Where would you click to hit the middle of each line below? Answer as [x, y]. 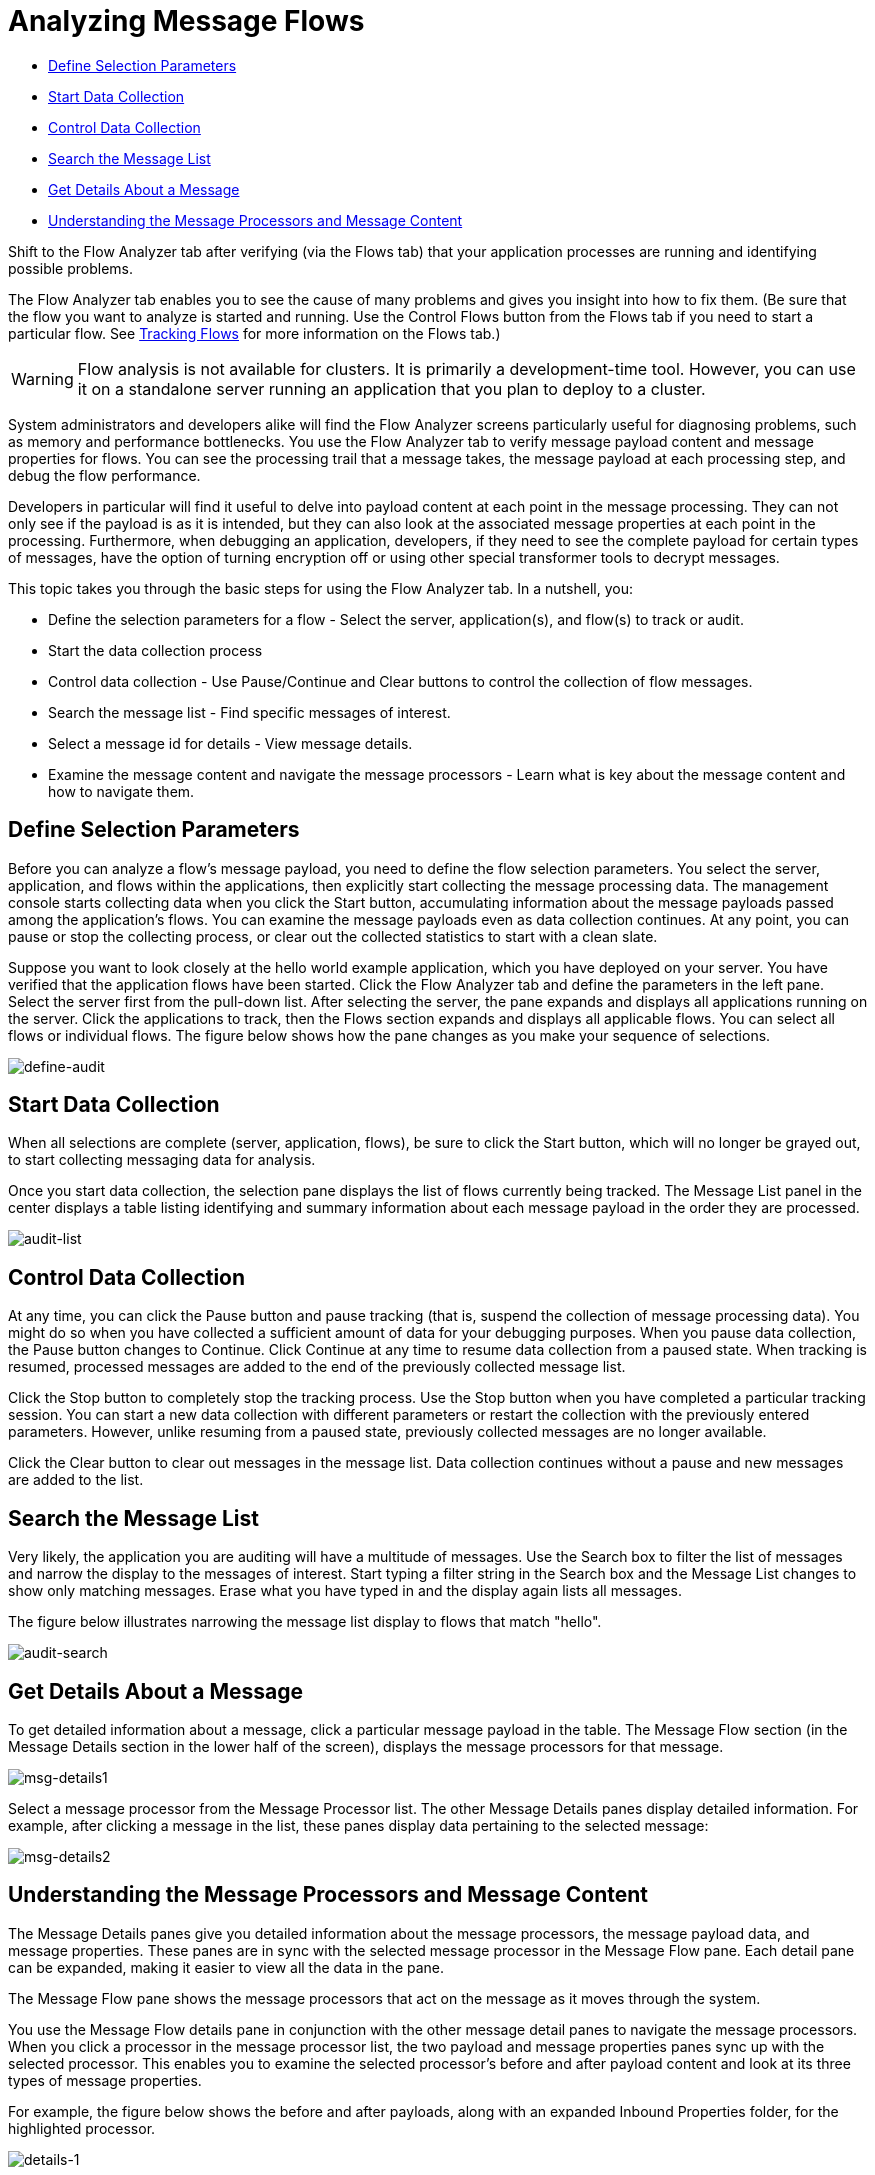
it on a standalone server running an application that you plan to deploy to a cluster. [391, 388]
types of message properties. [105, 2080]
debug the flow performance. [104, 475]
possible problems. [71, 268]
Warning [42, 378]
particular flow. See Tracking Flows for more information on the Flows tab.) [254, 333]
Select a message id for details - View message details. [230, 743]
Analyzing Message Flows [186, 21]
